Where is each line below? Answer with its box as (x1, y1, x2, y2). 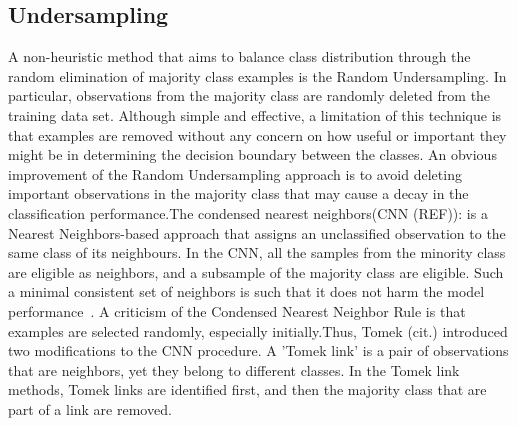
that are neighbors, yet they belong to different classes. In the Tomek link (8, 359, 460, 380)
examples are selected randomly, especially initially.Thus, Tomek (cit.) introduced (8, 320, 508, 341)
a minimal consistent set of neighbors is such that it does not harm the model (8, 281, 485, 302)
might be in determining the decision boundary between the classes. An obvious (8, 144, 497, 165)
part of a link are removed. (8, 398, 172, 419)
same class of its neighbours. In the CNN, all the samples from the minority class (8, 242, 506, 263)
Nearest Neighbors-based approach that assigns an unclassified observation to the (8, 222, 506, 243)
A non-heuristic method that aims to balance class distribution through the (8, 46, 471, 67)
